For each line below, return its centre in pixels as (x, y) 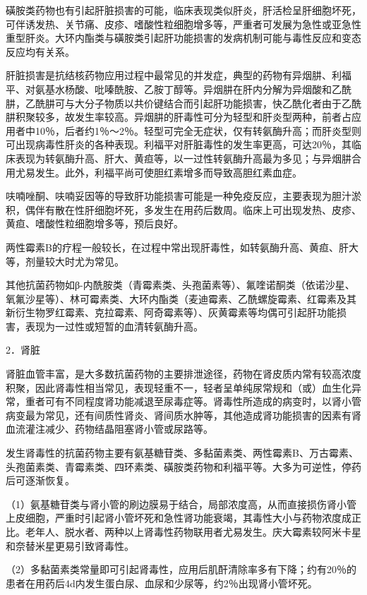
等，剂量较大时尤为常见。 (65, 261)
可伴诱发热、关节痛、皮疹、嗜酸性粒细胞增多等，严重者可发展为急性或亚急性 (183, 24)
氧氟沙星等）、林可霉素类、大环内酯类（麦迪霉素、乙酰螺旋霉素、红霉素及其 (181, 298)
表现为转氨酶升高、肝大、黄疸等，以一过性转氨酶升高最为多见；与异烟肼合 (188, 158)
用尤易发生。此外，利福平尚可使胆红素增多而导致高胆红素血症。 (154, 172)
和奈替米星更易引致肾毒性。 (70, 545)
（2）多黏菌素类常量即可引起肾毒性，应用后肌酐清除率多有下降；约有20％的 (181, 569)
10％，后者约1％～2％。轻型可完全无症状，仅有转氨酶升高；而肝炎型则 (198, 130)
